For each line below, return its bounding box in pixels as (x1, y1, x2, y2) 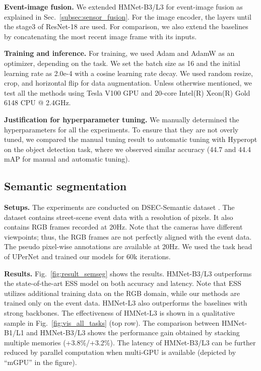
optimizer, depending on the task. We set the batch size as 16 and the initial (4, 57, 240, 68)
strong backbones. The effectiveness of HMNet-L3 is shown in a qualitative (4, 308, 235, 318)
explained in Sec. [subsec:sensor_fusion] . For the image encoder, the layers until (4, 11, 251, 22)
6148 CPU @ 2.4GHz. (4, 97, 71, 108)
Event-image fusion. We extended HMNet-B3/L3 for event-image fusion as (4, 2, 243, 12)
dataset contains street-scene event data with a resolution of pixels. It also (4, 211, 233, 222)
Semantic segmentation (4, 178, 127, 194)
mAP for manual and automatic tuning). (4, 154, 130, 164)
